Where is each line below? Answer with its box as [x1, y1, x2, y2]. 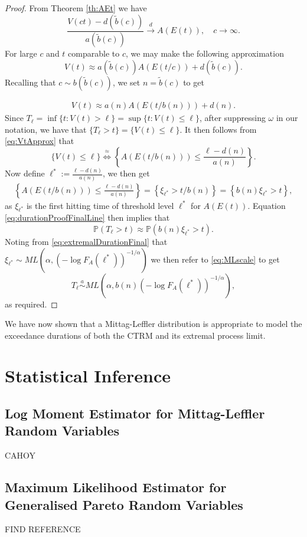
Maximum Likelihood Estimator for [5, 478, 227, 496]
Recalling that [5, 76, 56, 89]
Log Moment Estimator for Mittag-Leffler [5, 404, 265, 423]
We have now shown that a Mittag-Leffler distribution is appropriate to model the [5, 317, 302, 330]
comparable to [68, 47, 120, 60]
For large [5, 47, 37, 60]
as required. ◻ [5, 297, 58, 310]
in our [276, 112, 298, 124]
